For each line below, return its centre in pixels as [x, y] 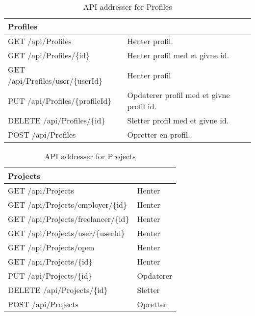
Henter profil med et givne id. [178, 55]
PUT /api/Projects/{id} [50, 276]
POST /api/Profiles [42, 134]
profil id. [142, 106]
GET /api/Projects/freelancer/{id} [69, 219]
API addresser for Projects [90, 156]
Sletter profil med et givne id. [178, 120]
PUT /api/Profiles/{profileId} [60, 100]
